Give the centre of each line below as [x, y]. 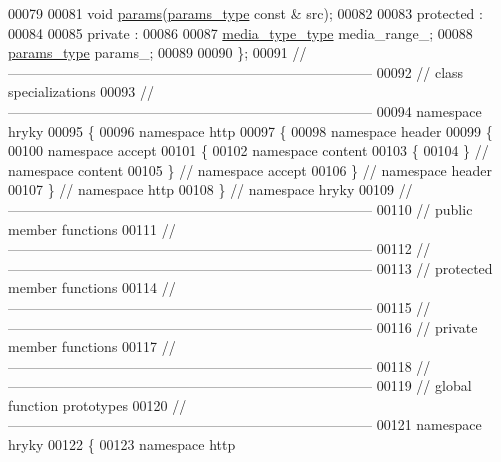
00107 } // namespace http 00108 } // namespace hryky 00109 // [210, 189]
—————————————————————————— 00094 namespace [245, 110]
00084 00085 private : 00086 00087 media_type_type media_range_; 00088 [240, 32]
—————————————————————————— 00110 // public [240, 208]
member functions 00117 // [92, 346]
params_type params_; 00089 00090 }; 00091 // [157, 52]
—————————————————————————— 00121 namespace [245, 424]
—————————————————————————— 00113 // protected [250, 267]
